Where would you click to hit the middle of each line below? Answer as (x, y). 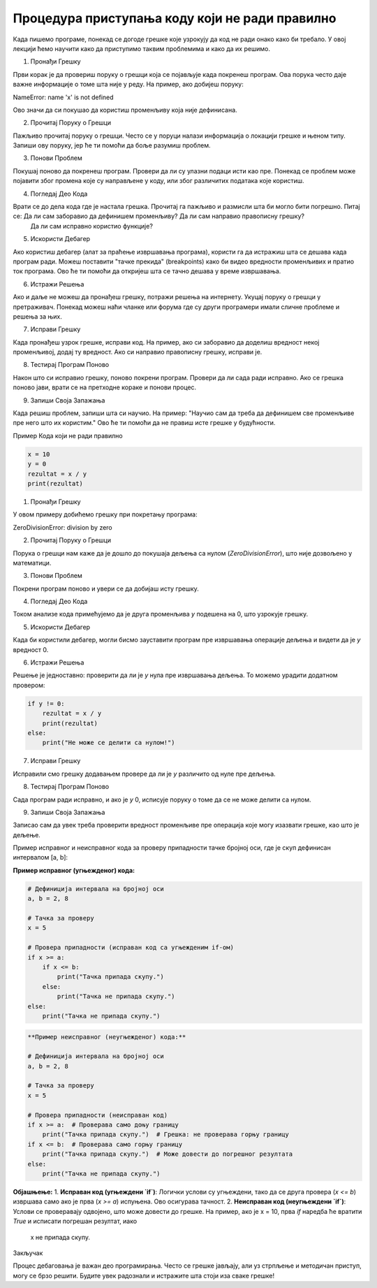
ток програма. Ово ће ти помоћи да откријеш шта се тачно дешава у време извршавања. (147, 271)
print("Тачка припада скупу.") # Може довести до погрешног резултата (168, 1154)
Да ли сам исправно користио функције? (92, 226)
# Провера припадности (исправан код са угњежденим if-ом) (131, 948)
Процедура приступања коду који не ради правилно (175, 18)
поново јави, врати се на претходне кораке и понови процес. (105, 387)
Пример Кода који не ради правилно (68, 435)
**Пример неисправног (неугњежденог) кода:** (107, 1037)
